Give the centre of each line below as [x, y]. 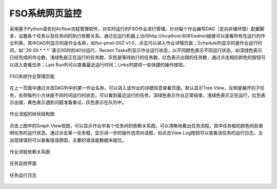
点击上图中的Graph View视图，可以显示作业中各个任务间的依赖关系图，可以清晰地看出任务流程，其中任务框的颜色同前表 [136, 125]
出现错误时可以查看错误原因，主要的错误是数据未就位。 [68, 140]
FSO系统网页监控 [46, 13]
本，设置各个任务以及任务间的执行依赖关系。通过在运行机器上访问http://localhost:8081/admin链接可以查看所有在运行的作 [137, 35]
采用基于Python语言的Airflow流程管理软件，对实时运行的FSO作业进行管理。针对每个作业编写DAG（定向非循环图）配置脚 [137, 29]
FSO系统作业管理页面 [32, 76]
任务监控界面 [23, 163]
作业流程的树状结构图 [32, 114]
